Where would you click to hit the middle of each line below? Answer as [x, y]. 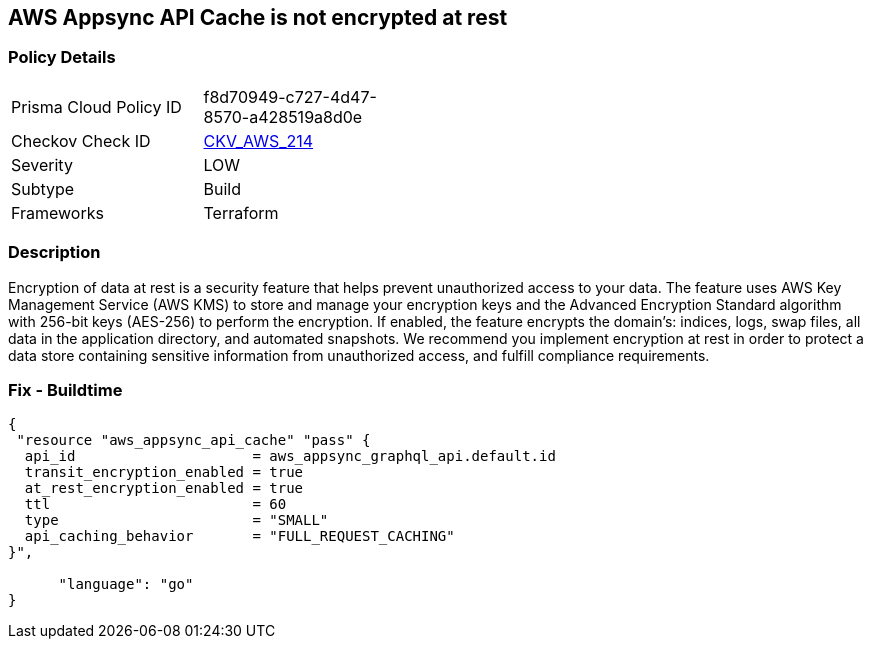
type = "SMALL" [176, 520]
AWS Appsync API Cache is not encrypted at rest [258, 17]
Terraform [241, 212]
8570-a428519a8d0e [283, 116]
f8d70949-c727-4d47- [290, 96]
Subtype [43, 188]
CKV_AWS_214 [258, 140]
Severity [42, 164]
